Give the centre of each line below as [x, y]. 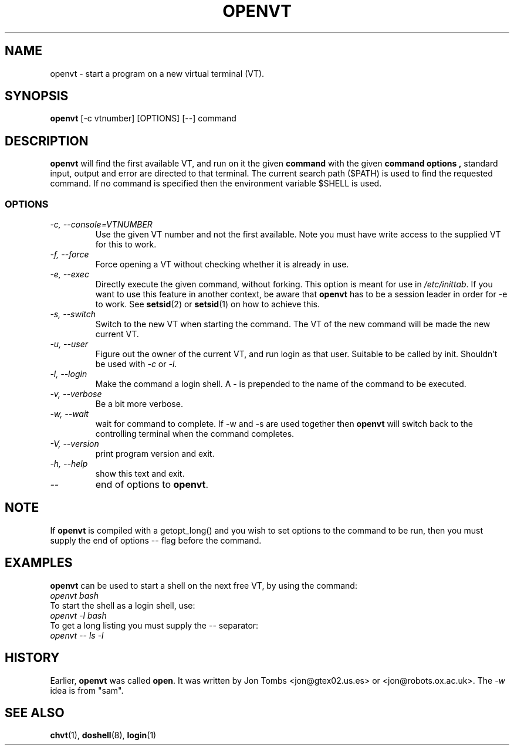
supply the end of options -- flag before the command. [156, 540]
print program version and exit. [155, 454]
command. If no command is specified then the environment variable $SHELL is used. [216, 184]
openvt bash [74, 595]
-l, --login [69, 374]
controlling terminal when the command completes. [195, 434]
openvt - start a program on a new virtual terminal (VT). [157, 73]
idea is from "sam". [87, 690]
